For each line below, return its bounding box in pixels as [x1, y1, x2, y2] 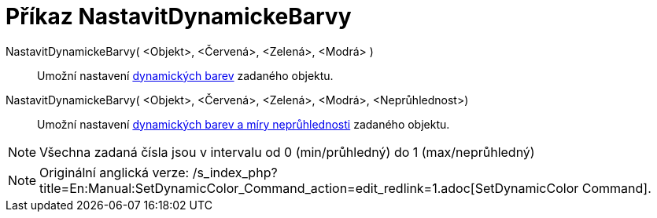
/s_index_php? [192, 164, 278, 180]
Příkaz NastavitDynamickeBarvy [6, 3, 352, 30]
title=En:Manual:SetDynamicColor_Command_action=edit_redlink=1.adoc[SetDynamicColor [39, 180, 579, 196]
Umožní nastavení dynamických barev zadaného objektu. [37, 68, 334, 82]
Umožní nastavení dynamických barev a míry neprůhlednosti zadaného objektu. [37, 117, 450, 131]
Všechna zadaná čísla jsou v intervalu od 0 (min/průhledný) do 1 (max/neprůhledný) [39, 144, 535, 160]
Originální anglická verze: [39, 164, 190, 180]
